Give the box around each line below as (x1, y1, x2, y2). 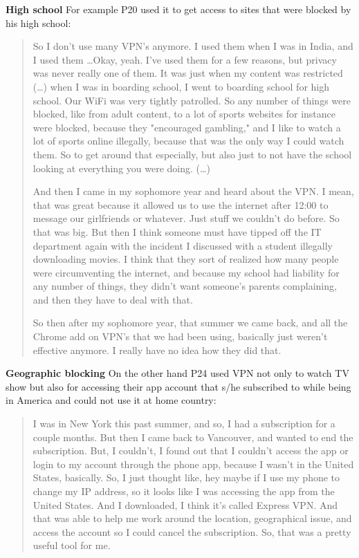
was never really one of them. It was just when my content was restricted (33, 66, 343, 80)
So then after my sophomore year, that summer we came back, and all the (33, 315, 348, 330)
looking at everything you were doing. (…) (33, 160, 210, 175)
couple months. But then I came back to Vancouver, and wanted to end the (33, 429, 353, 444)
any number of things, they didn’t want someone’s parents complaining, (33, 279, 337, 293)
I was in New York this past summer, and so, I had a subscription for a (33, 416, 335, 431)
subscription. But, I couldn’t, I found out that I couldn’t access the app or (33, 443, 349, 458)
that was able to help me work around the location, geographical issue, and (33, 511, 352, 526)
